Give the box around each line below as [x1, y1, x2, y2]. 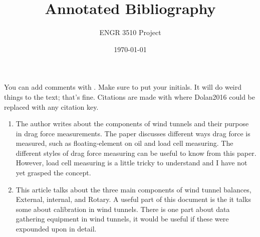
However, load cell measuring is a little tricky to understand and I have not [16, 157, 247, 168]
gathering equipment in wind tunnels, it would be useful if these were [16, 213, 229, 224]
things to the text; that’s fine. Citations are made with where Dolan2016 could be [4, 91, 255, 102]
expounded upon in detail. [16, 223, 97, 234]
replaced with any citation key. [4, 101, 99, 112]
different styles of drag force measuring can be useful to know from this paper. [16, 147, 256, 158]
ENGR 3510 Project [99, 27, 161, 38]
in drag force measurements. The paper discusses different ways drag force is [16, 128, 250, 138]
